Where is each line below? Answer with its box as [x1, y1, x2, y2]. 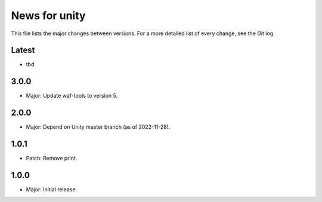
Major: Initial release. [26, 186, 78, 193]
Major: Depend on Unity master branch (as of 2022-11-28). [26, 123, 171, 130]
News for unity [11, 9, 86, 22]
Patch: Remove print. [26, 155, 78, 162]
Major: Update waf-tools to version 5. [26, 92, 118, 100]
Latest [11, 45, 35, 55]
